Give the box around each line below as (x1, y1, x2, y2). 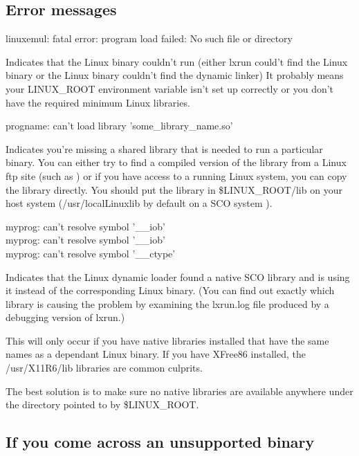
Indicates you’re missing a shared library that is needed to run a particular (6, 141, 323, 156)
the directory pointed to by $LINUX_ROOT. (6, 397, 199, 412)
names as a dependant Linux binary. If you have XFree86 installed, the (6, 347, 306, 361)
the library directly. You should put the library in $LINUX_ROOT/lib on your (6, 182, 342, 197)
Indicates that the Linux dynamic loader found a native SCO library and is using (6, 269, 350, 284)
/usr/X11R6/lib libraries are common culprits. (6, 361, 203, 375)
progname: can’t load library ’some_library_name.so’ (6, 118, 233, 133)
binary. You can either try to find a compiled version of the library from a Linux (6, 155, 347, 170)
